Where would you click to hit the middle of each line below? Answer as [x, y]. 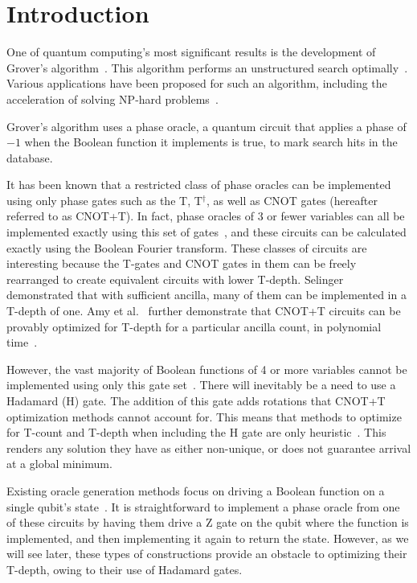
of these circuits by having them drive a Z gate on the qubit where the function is [208, 522]
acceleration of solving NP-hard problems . [112, 99]
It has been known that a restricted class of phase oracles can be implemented [199, 185]
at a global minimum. [59, 464]
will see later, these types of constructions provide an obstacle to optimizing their [207, 554]
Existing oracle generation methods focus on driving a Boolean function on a [196, 490]
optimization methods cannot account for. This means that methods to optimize [204, 416]
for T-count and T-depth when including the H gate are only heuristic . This [196, 432]
